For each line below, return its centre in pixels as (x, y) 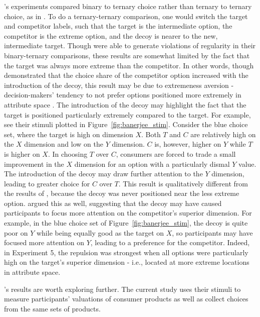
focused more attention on (44, 242)
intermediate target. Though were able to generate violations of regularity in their (130, 45)
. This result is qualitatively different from (183, 183)
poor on (16, 232)
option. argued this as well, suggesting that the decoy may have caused (113, 203)
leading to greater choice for (47, 183)
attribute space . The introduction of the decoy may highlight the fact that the (125, 104)
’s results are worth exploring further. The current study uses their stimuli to (122, 289)
